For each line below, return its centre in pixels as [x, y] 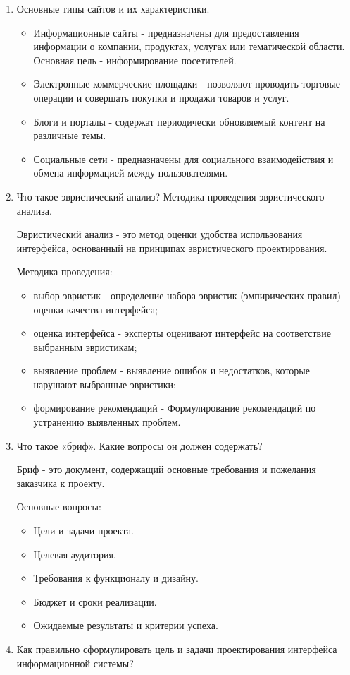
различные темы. [70, 135]
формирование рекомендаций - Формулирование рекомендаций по [175, 408]
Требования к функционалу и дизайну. [116, 578]
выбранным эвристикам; [85, 346]
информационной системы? [75, 663]
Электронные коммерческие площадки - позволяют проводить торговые [187, 84]
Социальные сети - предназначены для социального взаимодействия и [183, 159]
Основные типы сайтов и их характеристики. [113, 8]
